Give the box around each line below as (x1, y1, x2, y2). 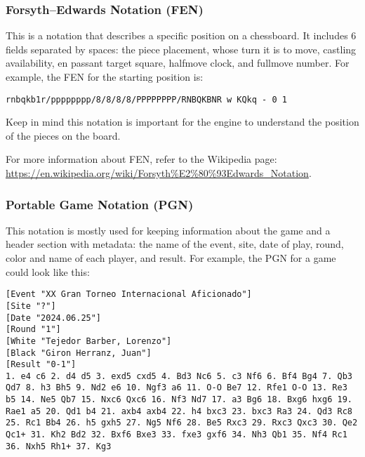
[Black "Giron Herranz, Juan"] (6, 347, 152, 358)
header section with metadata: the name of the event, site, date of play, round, (6, 237, 344, 251)
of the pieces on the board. (6, 128, 121, 143)
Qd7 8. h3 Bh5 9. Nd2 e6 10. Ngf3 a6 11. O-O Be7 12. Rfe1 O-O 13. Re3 (6, 383, 347, 393)
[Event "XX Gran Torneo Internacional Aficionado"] (6, 289, 252, 300)
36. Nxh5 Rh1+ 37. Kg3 (6, 441, 112, 451)
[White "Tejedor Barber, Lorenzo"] (6, 336, 172, 346)
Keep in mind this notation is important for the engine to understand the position (6, 114, 359, 129)
